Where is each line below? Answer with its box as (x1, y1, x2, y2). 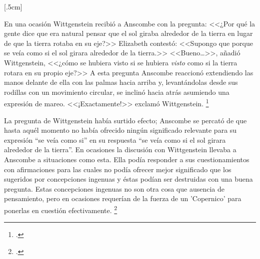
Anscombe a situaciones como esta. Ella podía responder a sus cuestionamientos (4, 154, 249, 164)
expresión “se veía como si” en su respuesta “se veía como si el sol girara (4, 134, 226, 145)
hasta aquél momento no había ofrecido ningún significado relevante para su (4, 125, 237, 135)
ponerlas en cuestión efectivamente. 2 (4, 203, 117, 215)
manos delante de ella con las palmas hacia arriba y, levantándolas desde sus (4, 77, 238, 87)
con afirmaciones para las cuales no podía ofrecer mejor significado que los (4, 164, 231, 174)
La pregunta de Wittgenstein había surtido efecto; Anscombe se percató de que (4, 115, 247, 125)
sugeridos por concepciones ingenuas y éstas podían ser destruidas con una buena (4, 174, 253, 184)
